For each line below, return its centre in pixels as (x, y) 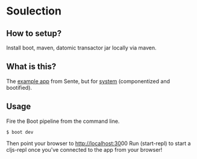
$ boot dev (20, 132)
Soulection (34, 11)
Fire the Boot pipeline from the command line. (63, 121)
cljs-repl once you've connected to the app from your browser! (84, 149)
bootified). (19, 87)
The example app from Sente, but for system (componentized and (88, 81)
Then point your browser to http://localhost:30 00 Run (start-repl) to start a (98, 143)
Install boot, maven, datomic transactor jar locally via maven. (81, 48)
